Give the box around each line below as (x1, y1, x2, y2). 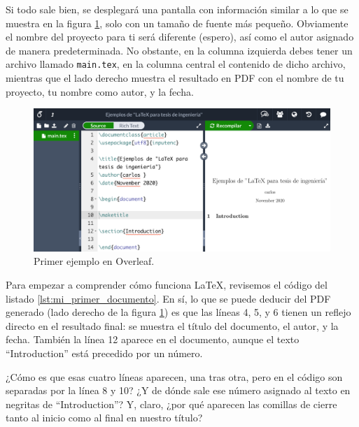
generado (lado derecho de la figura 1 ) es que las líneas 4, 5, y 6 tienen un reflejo (6, 305, 351, 319)
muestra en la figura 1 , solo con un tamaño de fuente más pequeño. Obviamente (6, 15, 349, 30)
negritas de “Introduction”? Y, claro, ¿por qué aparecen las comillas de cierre (6, 396, 337, 411)
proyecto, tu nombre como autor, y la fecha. (6, 84, 194, 99)
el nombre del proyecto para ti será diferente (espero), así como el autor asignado (6, 29, 354, 44)
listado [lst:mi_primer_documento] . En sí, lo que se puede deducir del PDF (6, 291, 331, 305)
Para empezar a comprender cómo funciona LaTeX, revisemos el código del (6, 277, 328, 291)
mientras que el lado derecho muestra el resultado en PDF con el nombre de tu (6, 71, 344, 85)
